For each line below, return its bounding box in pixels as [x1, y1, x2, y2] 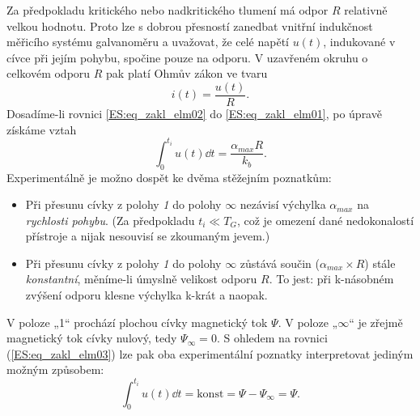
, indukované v [323, 33, 396, 50]
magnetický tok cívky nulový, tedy [6, 329, 177, 346]
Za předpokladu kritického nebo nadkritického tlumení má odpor [6, 2, 329, 18]
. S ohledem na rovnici [216, 329, 328, 346]
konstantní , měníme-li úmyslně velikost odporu [25, 270, 257, 287]
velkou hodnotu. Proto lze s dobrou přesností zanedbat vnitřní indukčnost [6, 17, 373, 34]
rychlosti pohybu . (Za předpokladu [25, 211, 195, 228]
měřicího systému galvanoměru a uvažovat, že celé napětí [6, 33, 290, 50]
